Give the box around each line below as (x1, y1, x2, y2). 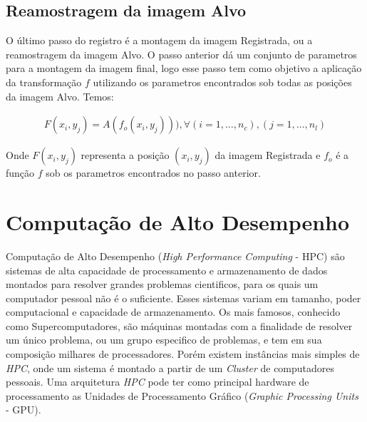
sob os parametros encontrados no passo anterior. (46, 165, 261, 180)
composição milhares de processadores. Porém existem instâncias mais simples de (6, 346, 360, 361)
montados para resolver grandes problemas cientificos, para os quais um (6, 277, 319, 292)
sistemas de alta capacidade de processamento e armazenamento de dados (6, 262, 328, 277)
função (6, 165, 35, 180)
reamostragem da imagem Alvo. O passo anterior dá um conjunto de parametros (6, 46, 357, 61)
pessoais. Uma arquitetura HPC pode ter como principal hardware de (6, 374, 309, 389)
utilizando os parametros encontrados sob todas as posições (93, 74, 352, 89)
